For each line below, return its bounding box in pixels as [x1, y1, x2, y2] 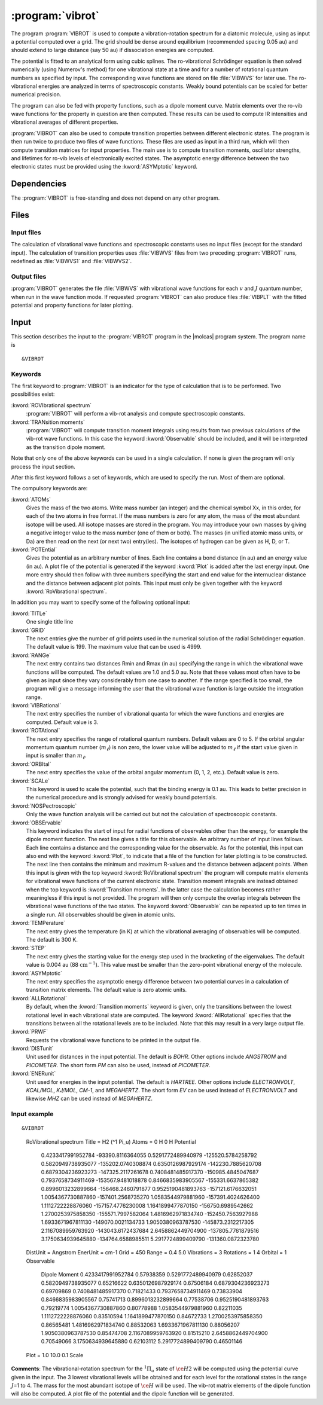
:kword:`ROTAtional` [11, 727, 60, 734]
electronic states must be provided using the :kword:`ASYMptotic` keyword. [11, 163, 197, 170]
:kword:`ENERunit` [11, 1070, 56, 1077]
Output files [11, 273, 47, 281]
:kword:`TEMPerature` [11, 920, 66, 927]
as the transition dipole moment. [26, 443, 106, 451]
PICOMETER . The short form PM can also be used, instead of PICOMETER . [26, 1061, 211, 1068]
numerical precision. [11, 91, 62, 98]
